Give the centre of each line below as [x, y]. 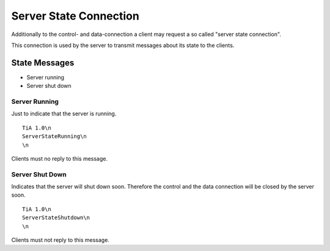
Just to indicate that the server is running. [64, 114]
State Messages [43, 63]
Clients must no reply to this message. [60, 158]
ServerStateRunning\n [54, 136]
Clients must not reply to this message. [61, 240]
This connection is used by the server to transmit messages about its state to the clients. [123, 45]
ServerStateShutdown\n [56, 218]
